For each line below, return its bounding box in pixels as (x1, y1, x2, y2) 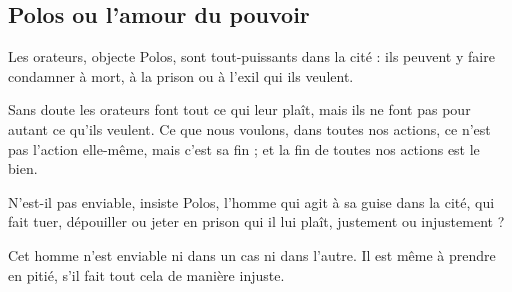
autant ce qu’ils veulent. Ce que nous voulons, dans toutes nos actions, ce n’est (8, 118, 491, 139)
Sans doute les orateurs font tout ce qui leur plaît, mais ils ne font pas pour (8, 99, 471, 120)
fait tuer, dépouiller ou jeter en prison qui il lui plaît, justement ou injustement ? (8, 211, 505, 232)
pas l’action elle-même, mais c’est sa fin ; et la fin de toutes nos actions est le (8, 138, 480, 159)
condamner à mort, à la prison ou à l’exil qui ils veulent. (8, 65, 354, 86)
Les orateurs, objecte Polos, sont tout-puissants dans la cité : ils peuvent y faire (8, 46, 495, 67)
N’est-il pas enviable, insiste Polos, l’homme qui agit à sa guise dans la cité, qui (8, 191, 495, 212)
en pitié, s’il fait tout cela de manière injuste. (8, 264, 285, 285)
